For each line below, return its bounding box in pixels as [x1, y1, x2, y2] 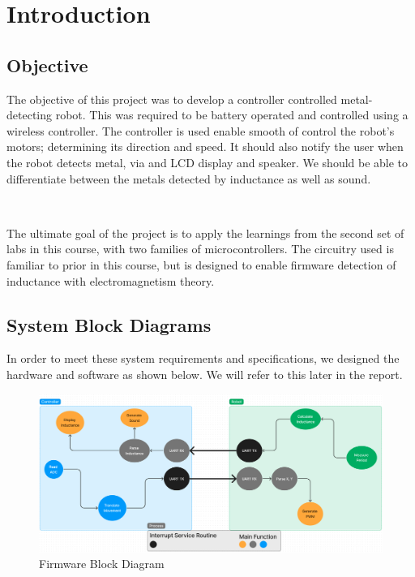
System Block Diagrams [6, 312, 212, 337]
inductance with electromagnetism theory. [6, 272, 215, 289]
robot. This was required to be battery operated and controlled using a [55, 106, 409, 123]
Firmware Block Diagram [39, 555, 165, 572]
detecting [6, 106, 52, 123]
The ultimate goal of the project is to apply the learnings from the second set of [6, 224, 404, 241]
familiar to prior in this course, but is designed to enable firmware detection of [6, 256, 396, 273]
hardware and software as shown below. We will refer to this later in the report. [6, 365, 403, 382]
